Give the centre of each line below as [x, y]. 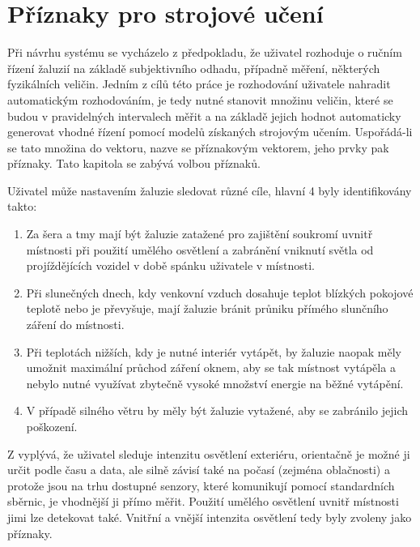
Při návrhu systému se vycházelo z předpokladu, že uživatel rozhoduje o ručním [205, 52]
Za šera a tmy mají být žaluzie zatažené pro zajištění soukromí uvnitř [199, 234]
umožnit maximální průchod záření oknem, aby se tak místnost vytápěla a [211, 368]
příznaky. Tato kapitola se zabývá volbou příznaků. [134, 163]
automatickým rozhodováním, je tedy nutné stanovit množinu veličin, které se [200, 99]
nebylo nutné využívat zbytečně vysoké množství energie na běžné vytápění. [215, 383]
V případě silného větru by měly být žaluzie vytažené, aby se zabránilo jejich [217, 410]
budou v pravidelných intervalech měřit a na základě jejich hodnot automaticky [204, 115]
